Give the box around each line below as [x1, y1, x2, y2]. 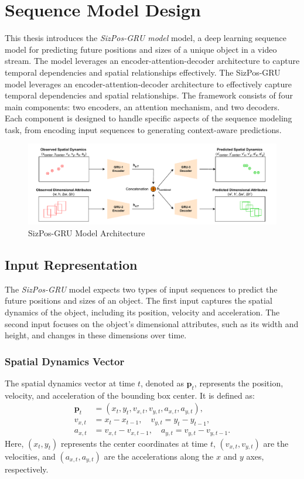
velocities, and [5, 450, 56, 462]
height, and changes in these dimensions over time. [5, 329, 187, 341]
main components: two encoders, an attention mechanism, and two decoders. [5, 100, 280, 113]
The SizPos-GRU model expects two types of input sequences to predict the [5, 283, 278, 295]
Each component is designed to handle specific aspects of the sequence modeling [5, 112, 292, 124]
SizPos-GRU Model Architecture [28, 226, 145, 239]
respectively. [5, 463, 49, 475]
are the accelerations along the [104, 450, 214, 462]
